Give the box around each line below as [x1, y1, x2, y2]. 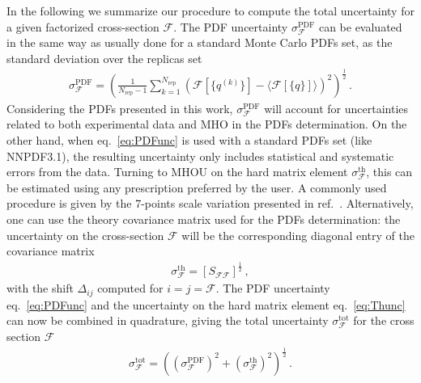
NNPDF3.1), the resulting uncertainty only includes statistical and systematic [6, 147, 394, 164]
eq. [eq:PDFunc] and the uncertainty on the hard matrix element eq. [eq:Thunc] [6, 296, 406, 313]
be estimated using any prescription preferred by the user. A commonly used [6, 179, 387, 196]
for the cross [353, 312, 415, 329]
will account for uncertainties [264, 99, 409, 116]
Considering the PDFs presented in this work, [6, 99, 233, 116]
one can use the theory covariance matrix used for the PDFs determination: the [6, 210, 401, 227]
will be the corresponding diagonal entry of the [181, 226, 415, 243]
